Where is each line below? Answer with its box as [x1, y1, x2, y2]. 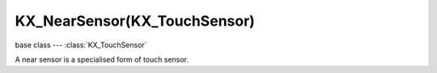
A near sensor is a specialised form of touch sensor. [15, 55, 189, 64]
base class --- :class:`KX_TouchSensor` [15, 40, 147, 50]
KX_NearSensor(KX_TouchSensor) [15, 12, 255, 30]
